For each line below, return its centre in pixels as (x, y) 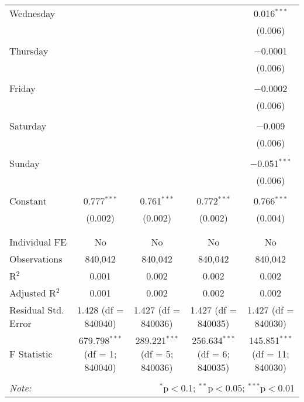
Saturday (28, 126)
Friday (23, 88)
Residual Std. (37, 310)
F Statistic (31, 354)
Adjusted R (33, 293)
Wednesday (32, 13)
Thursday (29, 51)
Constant (28, 201)
